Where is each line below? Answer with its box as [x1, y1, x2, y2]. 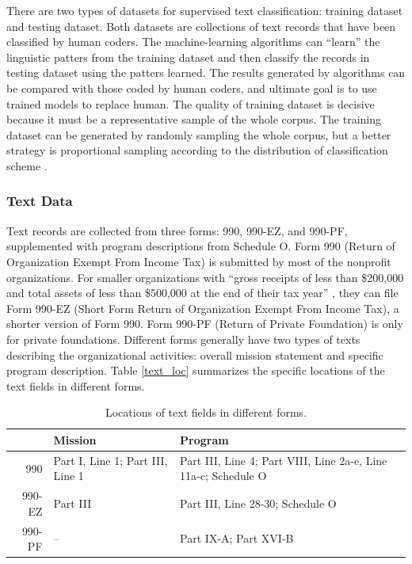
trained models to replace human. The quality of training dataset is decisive [6, 95, 375, 112]
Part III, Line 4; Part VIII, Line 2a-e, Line [180, 452, 387, 468]
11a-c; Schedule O [180, 467, 267, 484]
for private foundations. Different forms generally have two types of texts [6, 330, 360, 347]
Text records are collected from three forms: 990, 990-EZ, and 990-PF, [6, 222, 348, 238]
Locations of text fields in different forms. [105, 404, 307, 421]
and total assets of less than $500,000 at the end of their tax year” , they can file [6, 284, 399, 301]
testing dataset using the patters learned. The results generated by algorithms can [6, 64, 406, 81]
